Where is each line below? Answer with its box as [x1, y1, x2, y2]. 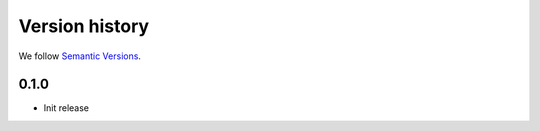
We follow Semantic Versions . [18, 50, 142, 62]
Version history [18, 15, 150, 37]
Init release [43, 102, 90, 114]
